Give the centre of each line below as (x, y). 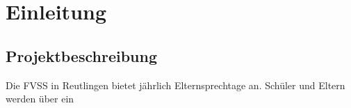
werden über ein (40, 99)
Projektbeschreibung (82, 55)
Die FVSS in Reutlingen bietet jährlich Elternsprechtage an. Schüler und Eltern (175, 85)
